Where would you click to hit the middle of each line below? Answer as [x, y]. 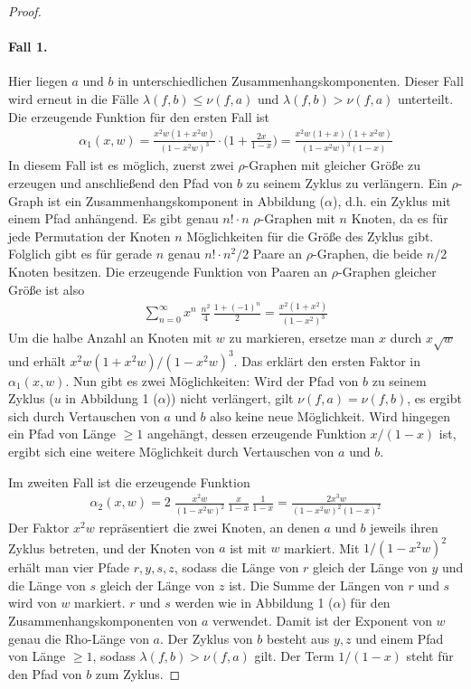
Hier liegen [38, 81]
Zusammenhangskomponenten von [103, 621]
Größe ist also [47, 289]
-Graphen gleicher [387, 271]
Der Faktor [39, 528]
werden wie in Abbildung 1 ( [254, 603]
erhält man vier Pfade [69, 567]
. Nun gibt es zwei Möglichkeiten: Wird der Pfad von [212, 380]
